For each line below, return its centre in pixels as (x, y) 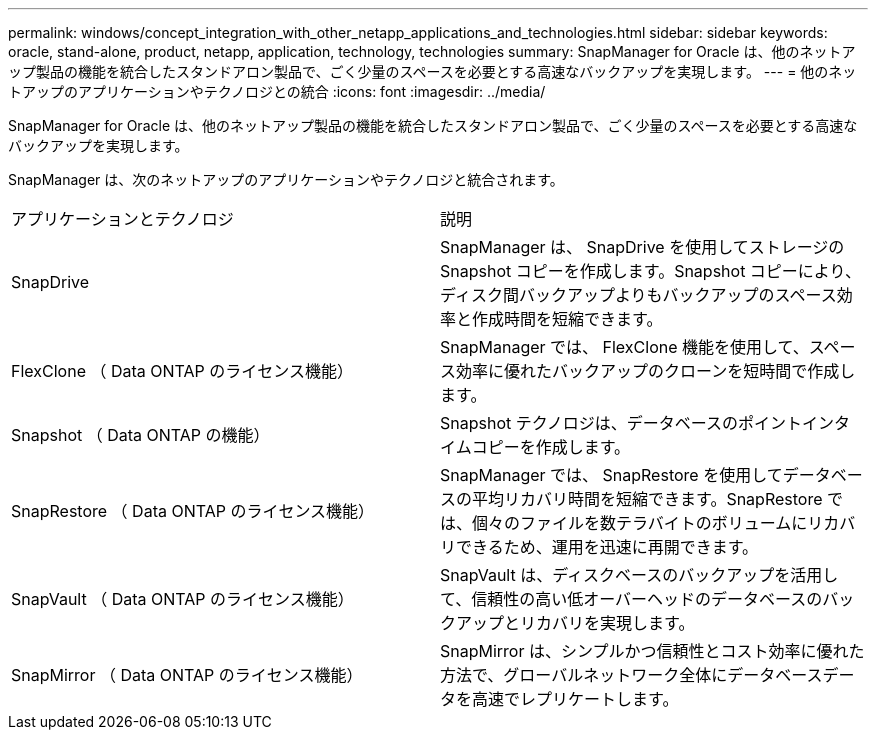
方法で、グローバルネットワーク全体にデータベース (631, 675)
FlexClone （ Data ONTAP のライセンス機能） (182, 371)
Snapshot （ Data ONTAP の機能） (140, 435)
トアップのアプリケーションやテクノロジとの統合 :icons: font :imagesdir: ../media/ (277, 91)
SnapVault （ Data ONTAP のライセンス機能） (182, 599)
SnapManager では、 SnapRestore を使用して (611, 475)
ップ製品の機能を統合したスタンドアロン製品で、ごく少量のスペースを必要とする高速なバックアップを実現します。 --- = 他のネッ (432, 71)
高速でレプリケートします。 (575, 699)
